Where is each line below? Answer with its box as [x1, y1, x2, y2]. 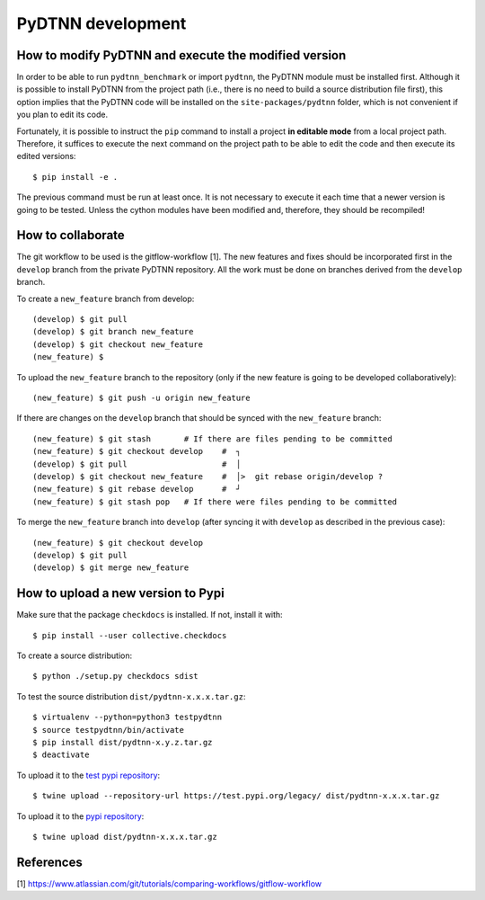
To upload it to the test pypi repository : [16, 770, 161, 780]
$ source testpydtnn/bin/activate [32, 725, 184, 735]
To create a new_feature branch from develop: [16, 293, 195, 304]
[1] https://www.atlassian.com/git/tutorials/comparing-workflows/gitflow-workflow [16, 878, 322, 889]
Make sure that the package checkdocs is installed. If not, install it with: [16, 610, 283, 620]
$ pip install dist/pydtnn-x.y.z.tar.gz [32, 737, 213, 747]
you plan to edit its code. [16, 109, 108, 120]
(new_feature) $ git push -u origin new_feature [32, 393, 251, 403]
